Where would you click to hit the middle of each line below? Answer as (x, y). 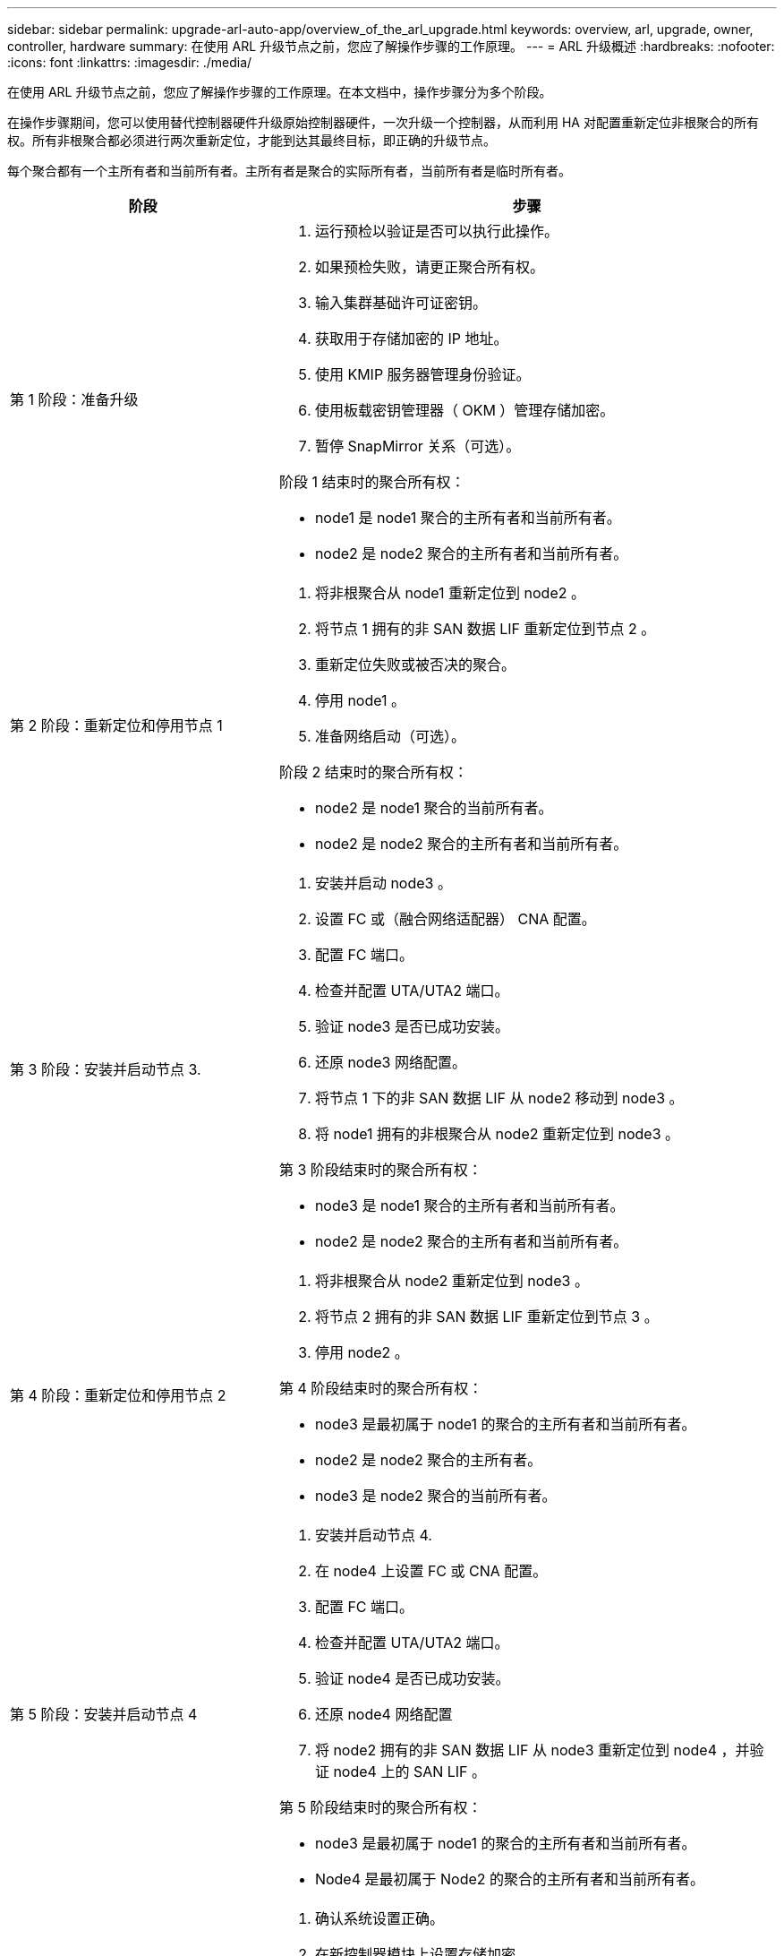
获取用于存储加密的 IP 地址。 (411, 339)
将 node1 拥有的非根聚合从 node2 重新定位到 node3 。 (497, 1134)
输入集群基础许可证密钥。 (401, 303)
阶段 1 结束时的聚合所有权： (372, 482)
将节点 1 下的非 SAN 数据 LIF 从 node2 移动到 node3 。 (499, 1098)
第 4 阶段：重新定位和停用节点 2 (118, 1395)
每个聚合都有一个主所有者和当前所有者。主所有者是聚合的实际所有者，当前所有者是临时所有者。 (289, 171)
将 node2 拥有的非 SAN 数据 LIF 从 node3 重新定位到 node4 (516, 1750)
